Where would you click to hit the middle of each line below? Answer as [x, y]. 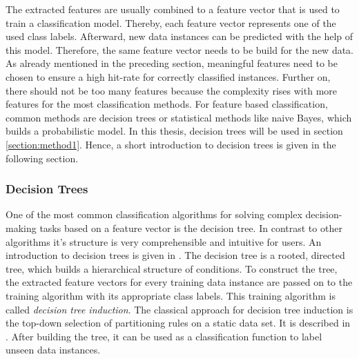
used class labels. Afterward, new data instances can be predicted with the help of [179, 36]
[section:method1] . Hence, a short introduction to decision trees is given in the [171, 144]
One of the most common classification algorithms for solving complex [154, 214]
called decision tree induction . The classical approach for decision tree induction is [179, 309]
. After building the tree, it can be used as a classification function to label [164, 336]
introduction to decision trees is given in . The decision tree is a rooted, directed [175, 255]
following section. [42, 158]
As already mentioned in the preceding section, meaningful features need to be [172, 63]
